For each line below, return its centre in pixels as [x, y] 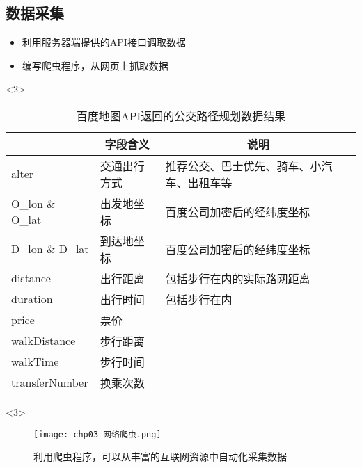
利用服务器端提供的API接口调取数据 [104, 42]
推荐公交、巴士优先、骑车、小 [243, 166]
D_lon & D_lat [50, 249]
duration [32, 299]
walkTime [35, 362]
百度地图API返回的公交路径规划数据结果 [181, 115]
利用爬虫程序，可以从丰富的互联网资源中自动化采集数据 [160, 457]
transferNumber [50, 382]
